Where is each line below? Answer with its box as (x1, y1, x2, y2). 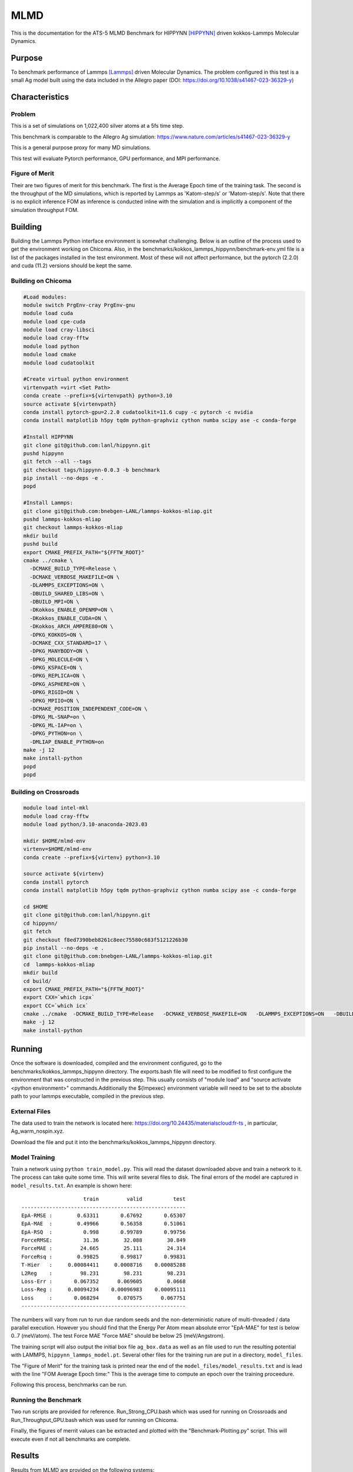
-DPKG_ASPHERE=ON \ (29, 681, 86, 687)
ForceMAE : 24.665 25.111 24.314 (21, 1245, 186, 1252)
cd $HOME (23, 903, 49, 910)
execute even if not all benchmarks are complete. (11, 1435, 131, 1443)
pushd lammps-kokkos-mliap (23, 516, 101, 523)
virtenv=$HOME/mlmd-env (23, 846, 92, 853)
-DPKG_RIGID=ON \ (29, 689, 79, 696)
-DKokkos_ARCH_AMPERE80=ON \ (29, 623, 114, 630)
